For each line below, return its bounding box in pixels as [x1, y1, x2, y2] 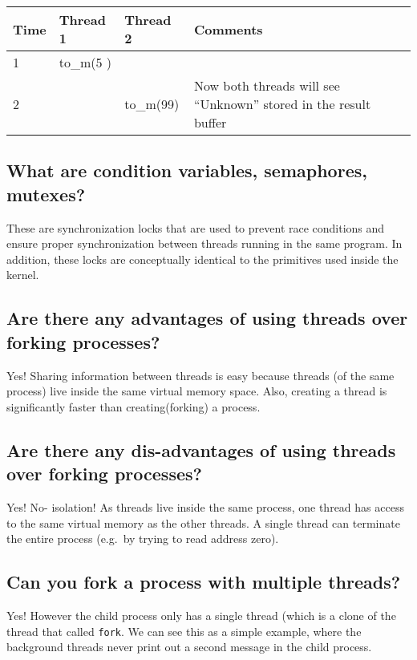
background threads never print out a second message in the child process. [6, 638, 372, 655]
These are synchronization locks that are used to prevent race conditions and [6, 219, 385, 236]
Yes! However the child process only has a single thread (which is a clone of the [6, 606, 396, 623]
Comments [193, 19, 263, 38]
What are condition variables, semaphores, [6, 158, 367, 183]
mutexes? [6, 181, 86, 206]
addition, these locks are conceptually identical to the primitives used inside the [6, 250, 399, 267]
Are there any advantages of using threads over [6, 306, 408, 330]
